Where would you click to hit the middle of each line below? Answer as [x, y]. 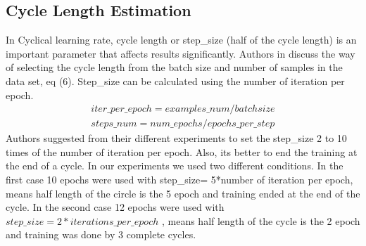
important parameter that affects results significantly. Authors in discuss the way [181, 53]
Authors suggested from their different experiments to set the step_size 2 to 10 [176, 138]
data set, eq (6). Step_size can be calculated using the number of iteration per [175, 80]
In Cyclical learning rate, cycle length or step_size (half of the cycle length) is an [181, 40]
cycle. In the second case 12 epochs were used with [115, 207]
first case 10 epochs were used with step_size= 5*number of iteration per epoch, [179, 180]
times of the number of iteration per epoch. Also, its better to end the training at [182, 151]
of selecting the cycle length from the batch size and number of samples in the [174, 67]
